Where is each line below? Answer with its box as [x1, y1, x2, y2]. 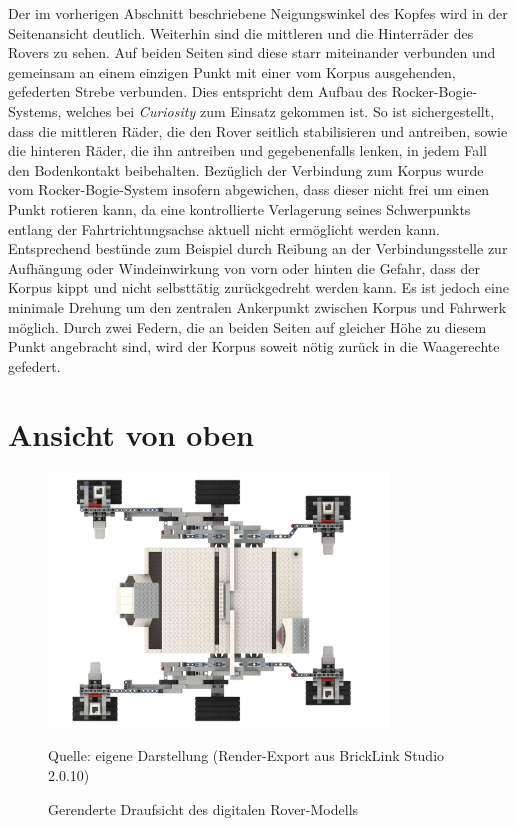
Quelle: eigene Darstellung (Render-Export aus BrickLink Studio [48, 745, 445, 766]
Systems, [8, 100, 62, 121]
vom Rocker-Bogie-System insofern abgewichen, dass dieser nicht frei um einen [8, 179, 490, 200]
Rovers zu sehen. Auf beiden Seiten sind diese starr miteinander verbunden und [8, 42, 496, 63]
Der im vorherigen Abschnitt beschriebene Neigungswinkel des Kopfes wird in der [8, 3, 508, 23]
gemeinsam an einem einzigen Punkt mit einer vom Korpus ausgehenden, [8, 61, 456, 82]
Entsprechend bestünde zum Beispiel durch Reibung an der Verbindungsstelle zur [8, 238, 508, 259]
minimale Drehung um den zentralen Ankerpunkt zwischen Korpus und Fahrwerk [8, 296, 507, 317]
